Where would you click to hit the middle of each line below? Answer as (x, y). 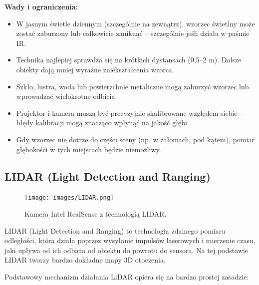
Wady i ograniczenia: (41, 6)
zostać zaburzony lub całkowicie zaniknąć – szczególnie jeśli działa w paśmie (133, 33)
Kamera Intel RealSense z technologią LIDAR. (96, 213)
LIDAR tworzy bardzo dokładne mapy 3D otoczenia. (85, 260)
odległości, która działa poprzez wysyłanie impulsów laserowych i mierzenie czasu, (130, 240)
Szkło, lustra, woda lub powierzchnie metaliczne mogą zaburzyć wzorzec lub (132, 86)
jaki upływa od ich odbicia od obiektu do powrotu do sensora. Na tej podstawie (127, 250)
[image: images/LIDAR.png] (69, 198)
